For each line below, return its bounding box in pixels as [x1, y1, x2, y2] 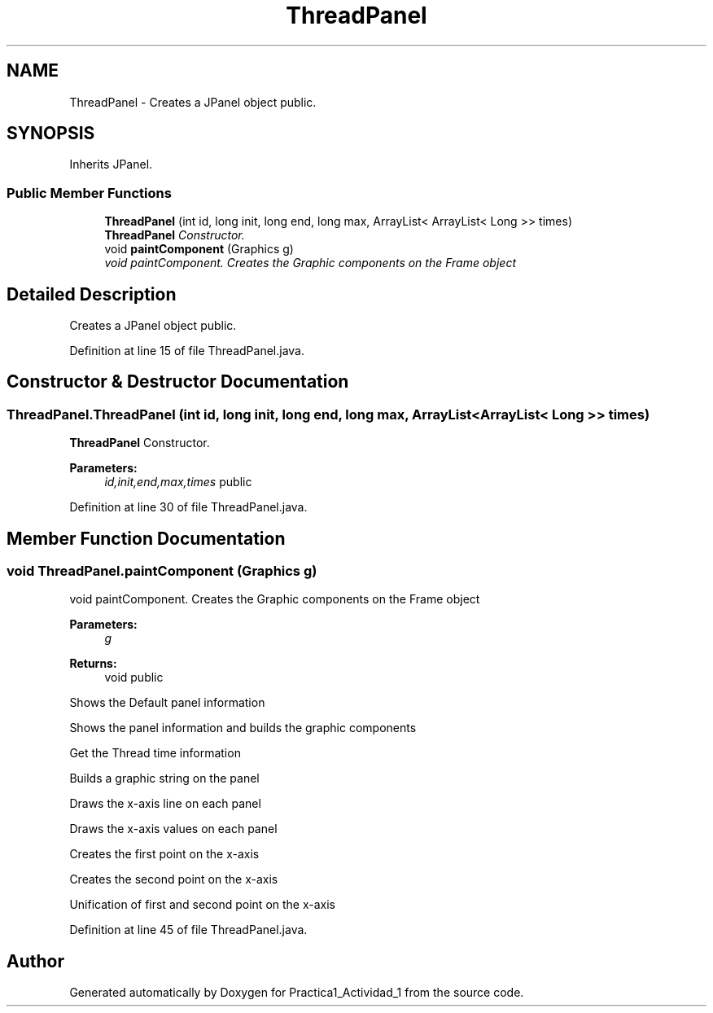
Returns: [69, 656, 117, 671]
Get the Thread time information [69, 746, 241, 761]
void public [104, 670, 164, 685]
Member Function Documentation [7, 528, 286, 549]
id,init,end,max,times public [104, 475, 252, 489]
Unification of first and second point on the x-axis [69, 897, 336, 912]
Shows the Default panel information [69, 695, 265, 710]
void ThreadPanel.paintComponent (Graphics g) [7, 563, 317, 580]
